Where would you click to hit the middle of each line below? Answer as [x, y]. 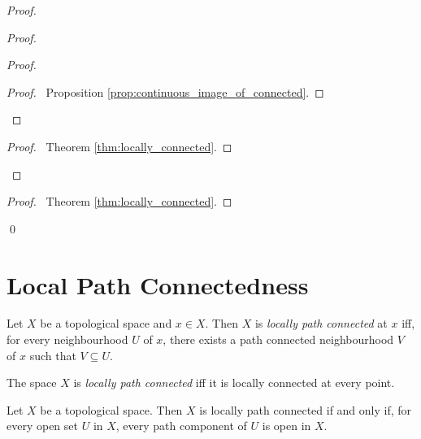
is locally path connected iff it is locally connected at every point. [234, 382]
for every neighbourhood [67, 339]
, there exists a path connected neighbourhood [278, 339]
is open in [286, 426]
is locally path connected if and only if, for [306, 409]
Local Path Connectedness [158, 284]
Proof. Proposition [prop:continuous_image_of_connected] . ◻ [165, 91]
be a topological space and [106, 323]
